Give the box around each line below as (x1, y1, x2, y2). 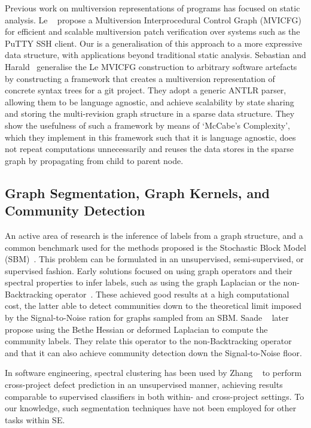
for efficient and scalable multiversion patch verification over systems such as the (5, 25, 300, 38)
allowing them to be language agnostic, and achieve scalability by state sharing (5, 95, 294, 108)
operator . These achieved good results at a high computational (55, 287, 289, 300)
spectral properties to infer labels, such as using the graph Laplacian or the (5, 276, 280, 289)
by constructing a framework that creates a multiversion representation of (5, 72, 275, 84)
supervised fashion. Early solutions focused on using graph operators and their (5, 264, 292, 277)
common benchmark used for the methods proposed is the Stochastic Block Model (5, 241, 306, 253)
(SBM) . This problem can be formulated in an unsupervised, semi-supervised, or (5, 253, 304, 265)
